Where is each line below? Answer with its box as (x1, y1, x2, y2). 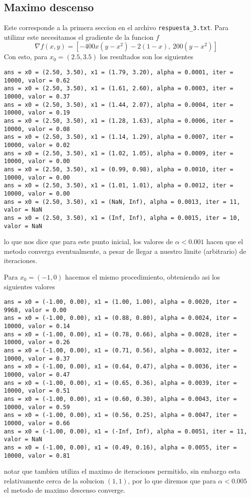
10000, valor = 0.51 (4, 387, 70, 395)
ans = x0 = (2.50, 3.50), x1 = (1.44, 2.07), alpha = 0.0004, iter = (4, 101, 234, 108)
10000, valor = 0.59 (4, 403, 70, 411)
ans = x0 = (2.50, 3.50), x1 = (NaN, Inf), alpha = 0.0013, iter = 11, (4, 198, 240, 205)
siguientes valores (4, 281, 55, 291)
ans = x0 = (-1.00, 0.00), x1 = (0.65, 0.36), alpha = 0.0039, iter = (4, 379, 237, 386)
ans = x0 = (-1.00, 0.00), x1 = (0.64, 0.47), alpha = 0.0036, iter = (4, 363, 237, 370)
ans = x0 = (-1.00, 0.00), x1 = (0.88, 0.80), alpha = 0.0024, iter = (4, 315, 237, 322)
